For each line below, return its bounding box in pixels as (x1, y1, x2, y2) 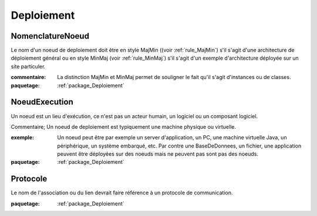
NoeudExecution (11, 97, 73, 107)
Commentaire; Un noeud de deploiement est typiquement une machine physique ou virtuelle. (11, 123, 237, 130)
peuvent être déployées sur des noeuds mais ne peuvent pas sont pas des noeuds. (57, 150, 258, 157)
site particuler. (11, 63, 46, 70)
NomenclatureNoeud (11, 31, 89, 41)
